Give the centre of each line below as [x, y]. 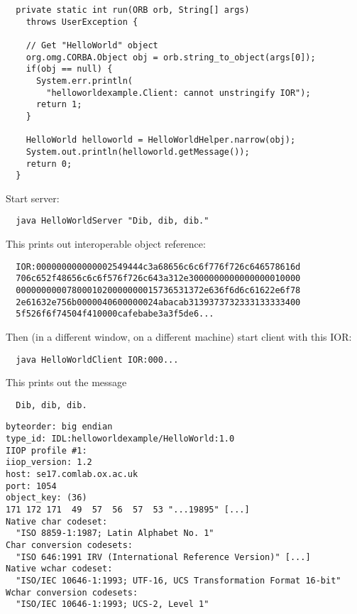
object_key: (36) [46, 498]
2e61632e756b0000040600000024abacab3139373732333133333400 [158, 302]
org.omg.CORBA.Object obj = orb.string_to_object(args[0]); [171, 57]
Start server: [33, 198]
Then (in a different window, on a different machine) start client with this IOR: [179, 336]
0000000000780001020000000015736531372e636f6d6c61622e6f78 [158, 290]
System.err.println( [84, 81]
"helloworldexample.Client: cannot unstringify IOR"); [178, 93]
